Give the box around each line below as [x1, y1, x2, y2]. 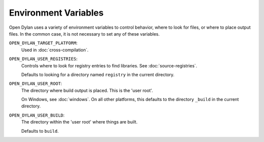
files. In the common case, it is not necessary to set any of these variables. [9, 31, 160, 37]
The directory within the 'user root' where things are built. [21, 119, 138, 125]
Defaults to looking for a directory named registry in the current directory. [21, 71, 175, 78]
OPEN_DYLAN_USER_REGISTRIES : [9, 56, 78, 62]
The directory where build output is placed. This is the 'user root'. [21, 87, 154, 93]
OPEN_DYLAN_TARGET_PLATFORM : [9, 40, 78, 46]
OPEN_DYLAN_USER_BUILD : [9, 112, 65, 118]
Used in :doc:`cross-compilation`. [21, 47, 89, 53]
